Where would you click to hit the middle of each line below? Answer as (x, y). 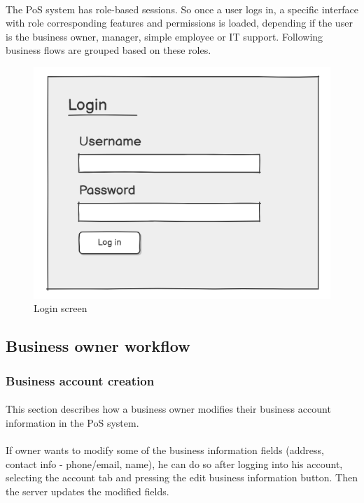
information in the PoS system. (72, 422)
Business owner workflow (98, 346)
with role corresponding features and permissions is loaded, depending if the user (179, 23)
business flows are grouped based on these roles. (108, 50)
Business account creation (80, 380)
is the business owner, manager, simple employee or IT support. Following (164, 36)
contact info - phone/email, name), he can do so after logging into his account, (174, 463)
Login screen (61, 308)
